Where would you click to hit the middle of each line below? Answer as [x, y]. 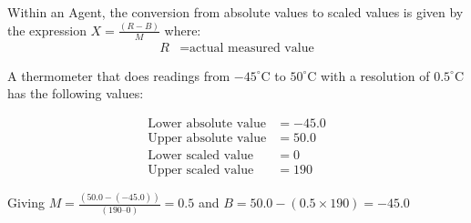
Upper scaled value [201, 171]
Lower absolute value [207, 123]
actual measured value [252, 48]
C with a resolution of [369, 75]
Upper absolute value [207, 138]
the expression [47, 30]
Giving [26, 203]
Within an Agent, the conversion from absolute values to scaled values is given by [235, 12]
